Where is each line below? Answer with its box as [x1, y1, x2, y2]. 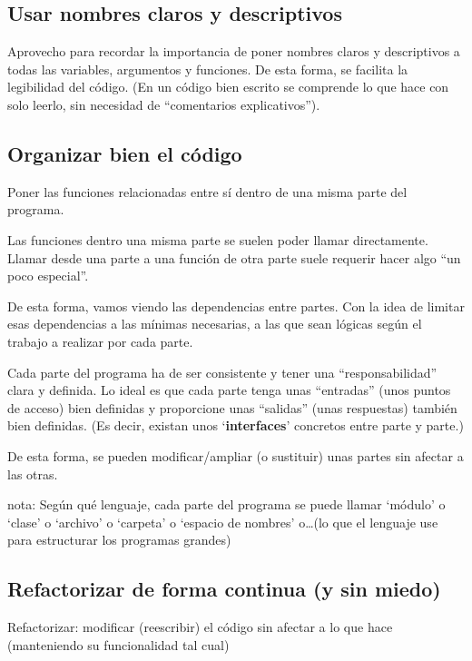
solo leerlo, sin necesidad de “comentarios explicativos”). [7, 94, 320, 113]
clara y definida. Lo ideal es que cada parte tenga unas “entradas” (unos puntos [7, 380, 451, 400]
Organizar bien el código [7, 139, 242, 167]
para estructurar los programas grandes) [7, 530, 231, 549]
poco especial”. [7, 266, 89, 285]
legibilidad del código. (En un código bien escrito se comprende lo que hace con [7, 77, 449, 96]
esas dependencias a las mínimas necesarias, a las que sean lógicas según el [7, 314, 422, 333]
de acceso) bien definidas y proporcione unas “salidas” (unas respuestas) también [7, 398, 457, 417]
